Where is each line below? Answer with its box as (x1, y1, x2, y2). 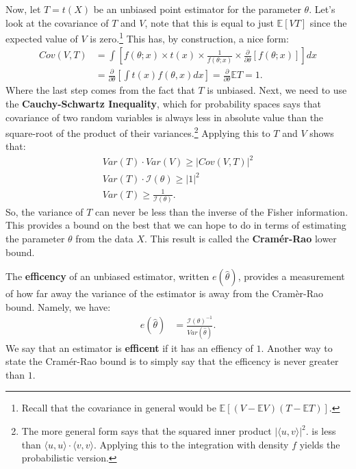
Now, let (5, 2, 41, 16)
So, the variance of (5, 204, 84, 218)
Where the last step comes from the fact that (5, 83, 195, 97)
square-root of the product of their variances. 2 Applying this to (5, 124, 270, 140)
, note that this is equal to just (144, 15, 274, 29)
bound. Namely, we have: (5, 299, 111, 314)
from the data (75, 231, 133, 246)
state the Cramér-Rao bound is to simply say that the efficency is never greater (5, 354, 339, 368)
